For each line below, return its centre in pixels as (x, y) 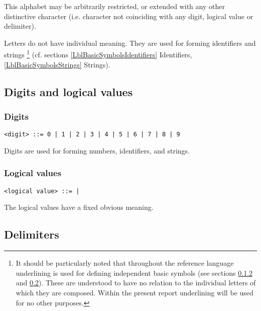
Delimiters (32, 234)
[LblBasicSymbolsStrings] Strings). (57, 64)
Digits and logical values (69, 91)
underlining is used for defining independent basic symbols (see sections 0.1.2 (134, 273)
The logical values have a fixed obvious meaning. (79, 207)
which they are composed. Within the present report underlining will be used (135, 292)
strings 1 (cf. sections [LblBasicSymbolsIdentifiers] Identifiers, (98, 54)
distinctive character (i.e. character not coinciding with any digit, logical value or (129, 16)
